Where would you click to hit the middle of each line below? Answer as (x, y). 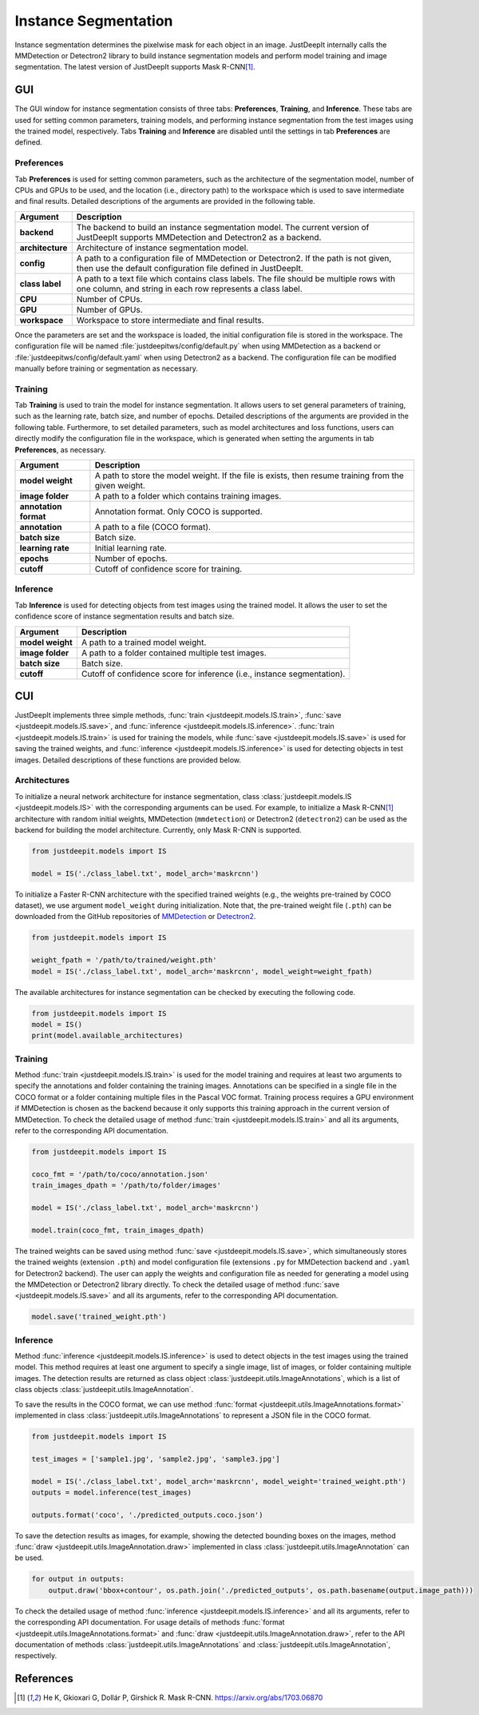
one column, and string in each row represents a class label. (189, 288)
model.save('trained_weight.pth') (99, 1317)
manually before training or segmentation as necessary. (107, 368)
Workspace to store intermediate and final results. (170, 320)
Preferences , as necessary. (61, 450)
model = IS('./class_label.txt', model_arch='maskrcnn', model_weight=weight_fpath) (202, 971)
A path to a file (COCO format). (153, 527)
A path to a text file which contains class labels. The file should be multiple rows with (236, 278)
